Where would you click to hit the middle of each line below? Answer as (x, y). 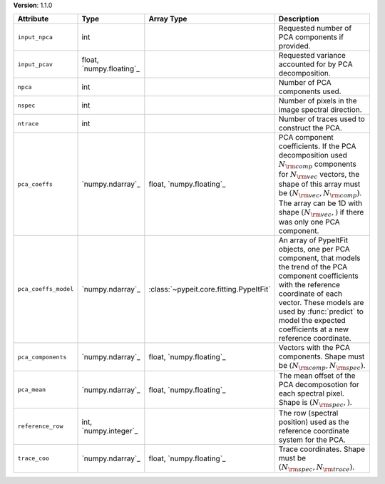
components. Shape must (322, 356)
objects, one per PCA (314, 249)
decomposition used (313, 155)
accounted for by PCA (315, 64)
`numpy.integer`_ (110, 431)
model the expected (312, 320)
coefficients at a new (314, 329)
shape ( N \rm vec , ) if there (321, 212)
